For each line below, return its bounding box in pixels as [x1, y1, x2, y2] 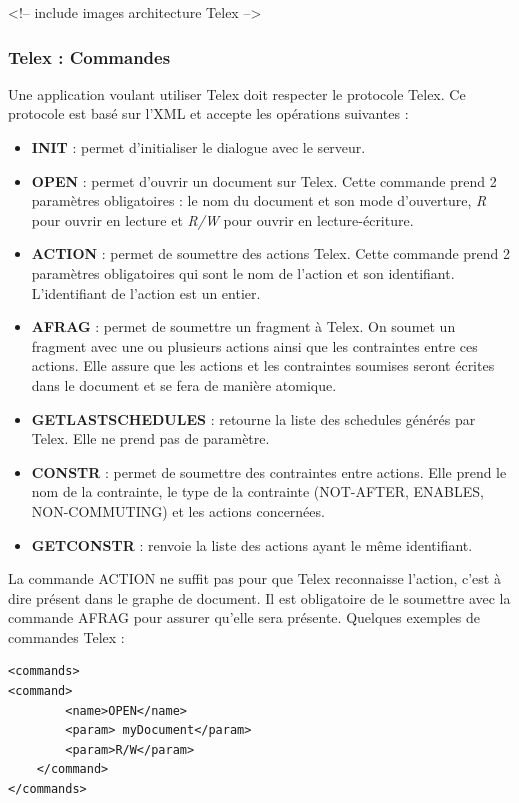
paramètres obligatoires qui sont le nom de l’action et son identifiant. [31, 262, 455, 283]
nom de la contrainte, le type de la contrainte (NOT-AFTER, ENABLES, [31, 481, 484, 502]
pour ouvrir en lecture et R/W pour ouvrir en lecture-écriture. [31, 209, 414, 230]
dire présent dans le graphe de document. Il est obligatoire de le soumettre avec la [8, 587, 511, 608]
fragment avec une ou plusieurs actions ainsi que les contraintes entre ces [31, 335, 478, 356]
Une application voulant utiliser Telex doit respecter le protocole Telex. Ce [8, 83, 466, 104]
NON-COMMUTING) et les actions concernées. [31, 500, 325, 521]
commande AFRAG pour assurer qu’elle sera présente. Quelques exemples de [8, 607, 481, 628]
